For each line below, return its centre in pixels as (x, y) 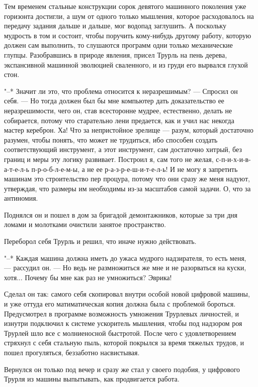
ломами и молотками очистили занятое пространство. (85, 224)
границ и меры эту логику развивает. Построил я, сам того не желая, (109, 159)
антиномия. (21, 198)
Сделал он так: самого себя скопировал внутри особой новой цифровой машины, (127, 294)
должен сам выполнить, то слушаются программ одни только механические (119, 45)
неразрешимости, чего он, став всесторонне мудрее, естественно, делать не (118, 110)
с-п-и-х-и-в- (233, 159)
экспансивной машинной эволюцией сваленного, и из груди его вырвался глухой (126, 64)
